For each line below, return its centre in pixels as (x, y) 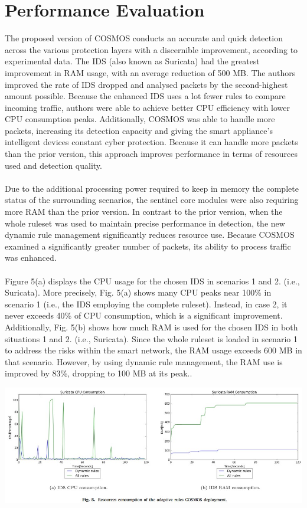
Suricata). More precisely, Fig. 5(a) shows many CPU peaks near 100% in (138, 292)
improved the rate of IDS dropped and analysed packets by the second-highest (146, 84)
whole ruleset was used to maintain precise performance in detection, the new (145, 223)
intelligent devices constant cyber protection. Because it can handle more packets (151, 142)
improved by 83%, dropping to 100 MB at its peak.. (99, 373)
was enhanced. (31, 258)
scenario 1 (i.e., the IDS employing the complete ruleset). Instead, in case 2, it (146, 304)
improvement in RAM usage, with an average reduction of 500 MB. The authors (150, 72)
